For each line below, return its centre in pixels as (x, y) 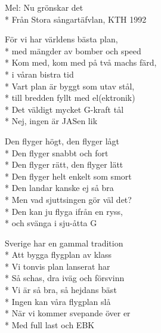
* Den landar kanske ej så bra (59, 188)
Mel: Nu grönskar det (44, 7)
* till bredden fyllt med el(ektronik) (70, 98)
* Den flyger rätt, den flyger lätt (64, 164)
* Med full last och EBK (50, 324)
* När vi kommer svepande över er (68, 313)
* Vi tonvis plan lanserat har (58, 266)
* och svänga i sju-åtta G (51, 223)
